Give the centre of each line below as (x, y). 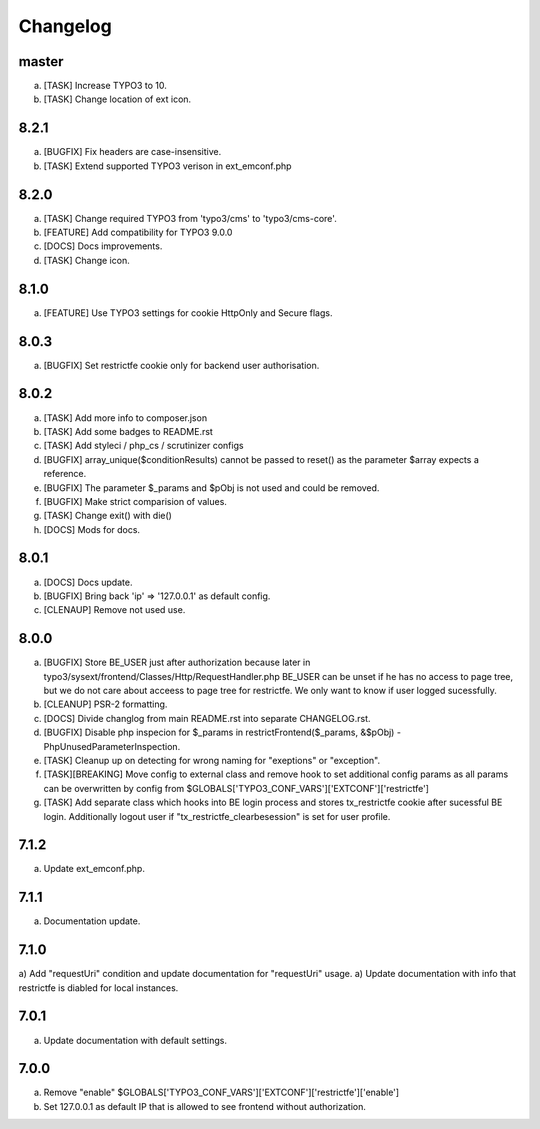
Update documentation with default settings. (135, 1040)
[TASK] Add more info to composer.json (125, 417)
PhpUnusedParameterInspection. (112, 746)
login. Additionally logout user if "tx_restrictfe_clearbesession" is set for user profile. (217, 816)
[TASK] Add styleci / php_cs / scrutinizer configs (143, 446)
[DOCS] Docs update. (88, 582)
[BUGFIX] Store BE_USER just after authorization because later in (177, 662)
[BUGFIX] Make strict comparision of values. (135, 501)
